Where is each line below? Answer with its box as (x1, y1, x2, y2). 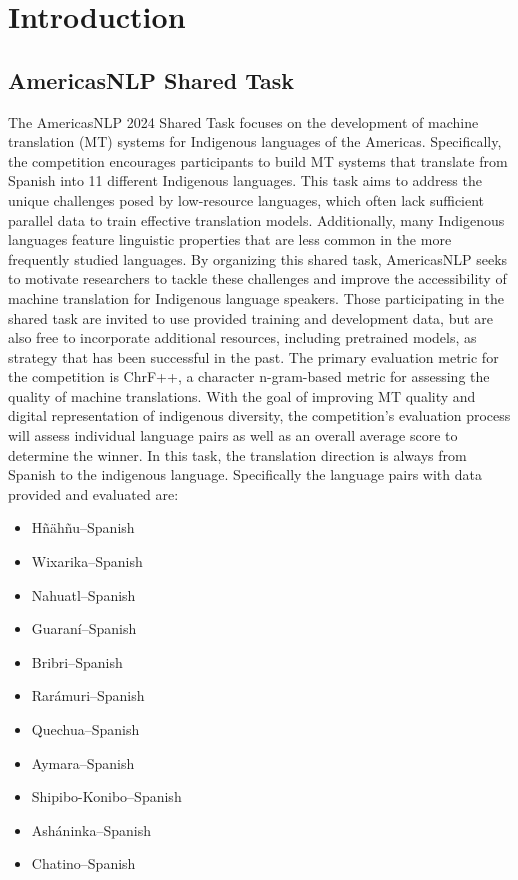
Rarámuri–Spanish (31, 685, 145, 706)
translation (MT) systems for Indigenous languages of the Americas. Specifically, (8, 131, 502, 152)
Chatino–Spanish (31, 853, 136, 874)
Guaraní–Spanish (31, 618, 137, 639)
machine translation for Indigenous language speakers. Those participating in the (8, 287, 505, 308)
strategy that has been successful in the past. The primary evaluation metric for (8, 346, 499, 367)
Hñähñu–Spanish (31, 517, 135, 538)
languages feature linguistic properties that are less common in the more (8, 229, 452, 250)
